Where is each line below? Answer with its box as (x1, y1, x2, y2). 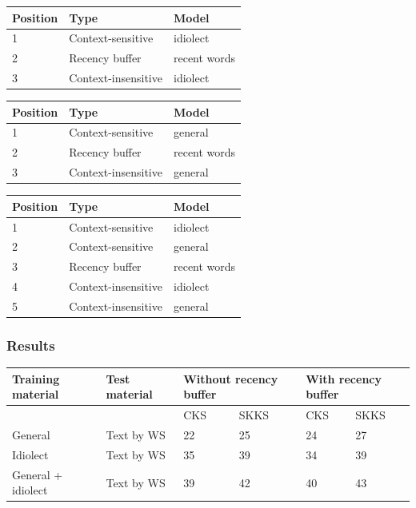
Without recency (183, 370, 278, 387)
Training (12, 370, 60, 387)
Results (6, 335, 55, 355)
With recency (306, 370, 382, 387)
